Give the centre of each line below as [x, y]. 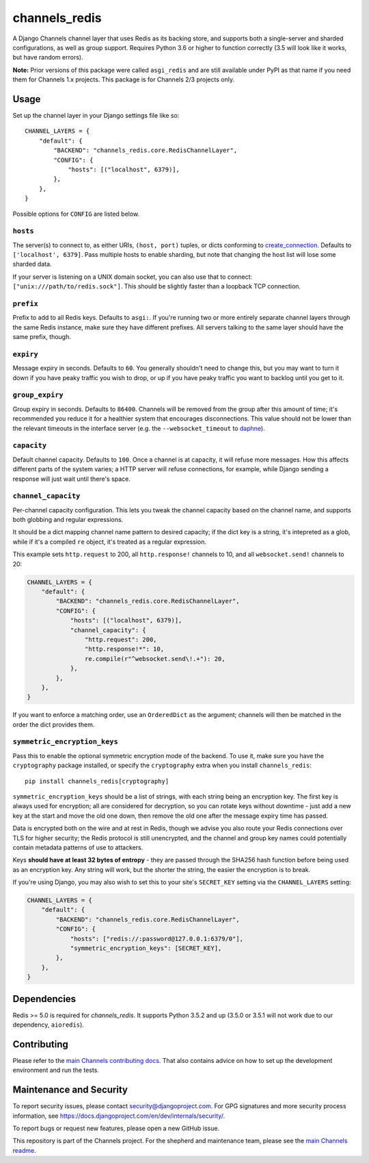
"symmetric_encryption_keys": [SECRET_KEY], [146, 948]
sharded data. [32, 264]
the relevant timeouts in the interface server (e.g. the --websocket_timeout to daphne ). [139, 428]
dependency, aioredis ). [49, 1025]
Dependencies [44, 999]
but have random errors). [48, 58]
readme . [25, 1150]
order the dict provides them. [54, 724]
